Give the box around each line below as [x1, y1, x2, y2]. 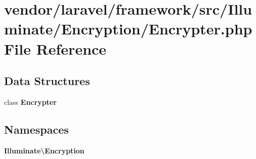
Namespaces [4, 121, 69, 137]
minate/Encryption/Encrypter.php [4, 18, 252, 39]
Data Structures [4, 73, 90, 89]
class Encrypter [4, 96, 57, 107]
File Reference [4, 38, 107, 59]
